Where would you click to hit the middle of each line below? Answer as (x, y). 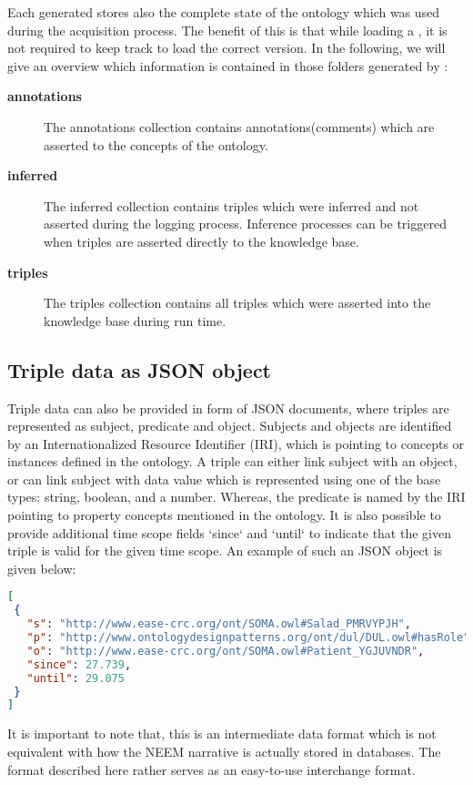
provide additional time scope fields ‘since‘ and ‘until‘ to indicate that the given (229, 532)
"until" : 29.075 (75, 678)
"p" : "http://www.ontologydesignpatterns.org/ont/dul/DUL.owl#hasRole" (248, 638)
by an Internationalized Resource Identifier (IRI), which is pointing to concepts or (236, 443)
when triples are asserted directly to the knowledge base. (201, 241)
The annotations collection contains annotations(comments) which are (239, 126)
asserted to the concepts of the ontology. (156, 144)
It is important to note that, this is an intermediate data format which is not (222, 734)
